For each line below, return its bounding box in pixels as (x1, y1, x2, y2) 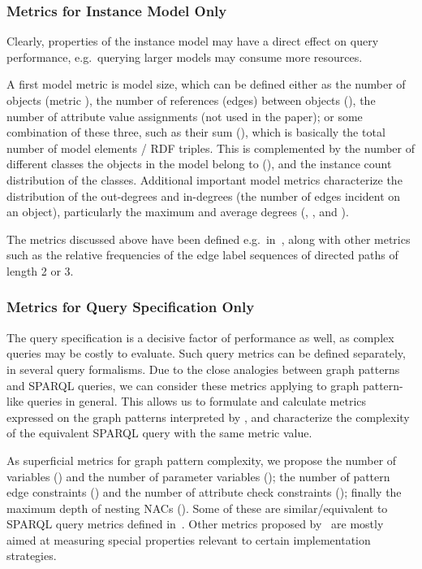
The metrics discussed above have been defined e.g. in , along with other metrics (6, 230, 411, 247)
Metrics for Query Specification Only (6, 297, 255, 317)
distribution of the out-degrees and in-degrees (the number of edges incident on (6, 187, 401, 204)
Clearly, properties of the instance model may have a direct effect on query (6, 33, 379, 50)
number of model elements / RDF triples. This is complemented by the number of (6, 139, 416, 156)
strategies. (6, 547, 57, 564)
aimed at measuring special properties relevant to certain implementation (6, 531, 371, 548)
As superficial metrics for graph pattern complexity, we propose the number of (6, 451, 397, 468)
